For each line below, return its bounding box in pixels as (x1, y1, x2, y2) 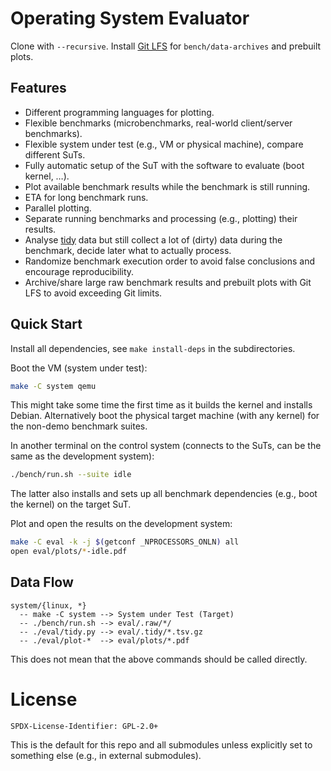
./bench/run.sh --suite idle (10, 470, 132, 480)
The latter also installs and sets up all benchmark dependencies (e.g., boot (10, 488, 318, 500)
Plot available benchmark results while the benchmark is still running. (24, 180, 311, 192)
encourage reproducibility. (24, 265, 135, 277)
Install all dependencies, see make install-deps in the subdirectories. (10, 342, 296, 354)
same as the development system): (10, 450, 155, 462)
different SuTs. (24, 148, 86, 161)
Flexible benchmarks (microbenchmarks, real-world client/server (24, 117, 293, 129)
